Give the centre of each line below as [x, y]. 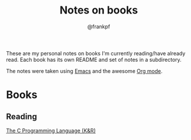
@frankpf [99, 26]
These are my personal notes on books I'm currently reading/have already [96, 53]
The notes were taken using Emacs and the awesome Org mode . [84, 71]
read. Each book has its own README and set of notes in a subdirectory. [94, 59]
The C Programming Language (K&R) [51, 131]
